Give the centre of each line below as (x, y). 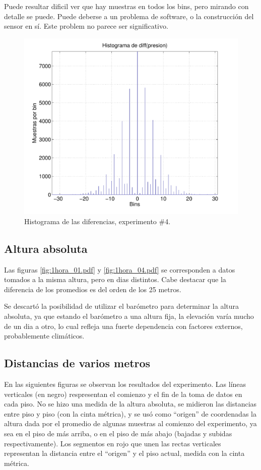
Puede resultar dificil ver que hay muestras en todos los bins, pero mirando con (126, 6)
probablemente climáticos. (44, 336)
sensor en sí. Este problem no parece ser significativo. (86, 26)
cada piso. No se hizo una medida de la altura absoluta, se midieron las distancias (130, 404)
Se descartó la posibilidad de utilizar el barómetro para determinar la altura (122, 306)
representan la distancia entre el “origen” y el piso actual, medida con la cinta (124, 453)
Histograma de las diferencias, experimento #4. (97, 221)
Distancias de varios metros (77, 363)
